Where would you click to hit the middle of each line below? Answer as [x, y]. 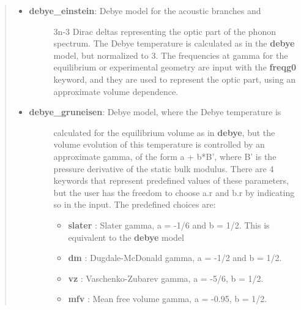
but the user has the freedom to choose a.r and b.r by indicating [174, 192]
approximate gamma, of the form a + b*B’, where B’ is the [165, 156]
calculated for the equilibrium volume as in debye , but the [164, 132]
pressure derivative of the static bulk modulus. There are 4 [164, 168]
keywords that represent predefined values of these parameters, [171, 180]
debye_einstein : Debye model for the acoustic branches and [145, 10]
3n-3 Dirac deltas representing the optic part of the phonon [165, 31]
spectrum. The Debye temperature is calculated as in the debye [174, 43]
